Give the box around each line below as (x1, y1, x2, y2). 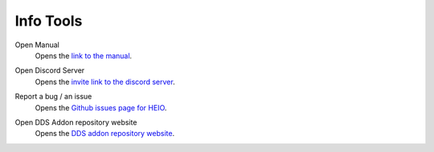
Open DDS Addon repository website (14, 117, 137, 127)
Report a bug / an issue (14, 92, 92, 102)
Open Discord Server (14, 66, 85, 75)
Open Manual (14, 40, 59, 50)
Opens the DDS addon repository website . (35, 129, 175, 138)
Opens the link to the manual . (35, 50, 133, 60)
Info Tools (14, 12, 83, 30)
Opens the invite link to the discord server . (35, 77, 176, 86)
